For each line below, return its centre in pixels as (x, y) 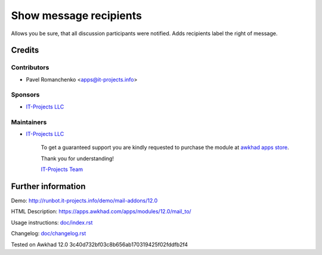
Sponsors (25, 95)
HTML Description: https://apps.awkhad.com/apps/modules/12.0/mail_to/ (101, 212)
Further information (48, 186)
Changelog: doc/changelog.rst (49, 234)
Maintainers (29, 122)
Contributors (30, 67)
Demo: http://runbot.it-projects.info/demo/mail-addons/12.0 (84, 201)
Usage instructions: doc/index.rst (52, 222)
